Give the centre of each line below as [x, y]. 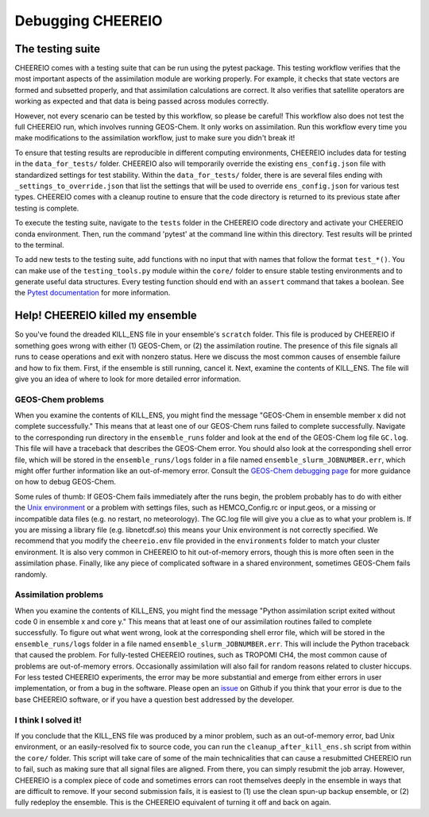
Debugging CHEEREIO [89, 21]
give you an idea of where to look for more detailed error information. [128, 379]
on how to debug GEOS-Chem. [66, 482]
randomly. [31, 574]
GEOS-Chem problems [60, 399]
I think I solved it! [48, 720]
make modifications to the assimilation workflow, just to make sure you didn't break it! [155, 138]
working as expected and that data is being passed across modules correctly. [142, 101]
